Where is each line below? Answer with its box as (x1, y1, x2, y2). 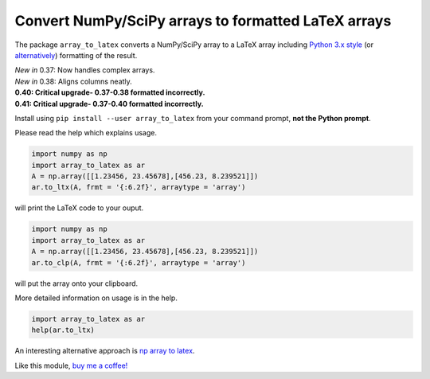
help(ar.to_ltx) (31, 326, 96, 334)
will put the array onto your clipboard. (14, 279, 139, 288)
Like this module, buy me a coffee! (14, 361, 128, 370)
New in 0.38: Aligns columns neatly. (14, 76, 133, 86)
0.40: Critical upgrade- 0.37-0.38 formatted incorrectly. (14, 88, 205, 97)
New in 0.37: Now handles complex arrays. (14, 65, 155, 75)
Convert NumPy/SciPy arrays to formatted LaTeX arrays (14, 12, 392, 29)
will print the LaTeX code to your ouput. (14, 203, 144, 213)
